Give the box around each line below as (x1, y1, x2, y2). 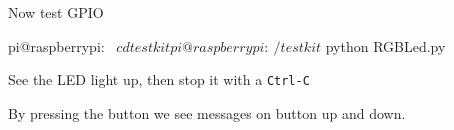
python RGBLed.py (325, 35, 446, 56)
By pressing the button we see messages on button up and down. (8, 102, 406, 123)
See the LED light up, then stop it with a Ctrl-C (8, 69, 310, 90)
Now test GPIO (8, 2, 104, 22)
